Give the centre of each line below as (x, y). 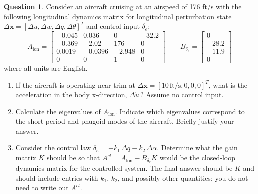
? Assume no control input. (182, 95)
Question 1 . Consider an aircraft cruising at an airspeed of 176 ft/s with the (123, 6)
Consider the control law (53, 147)
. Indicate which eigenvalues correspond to (180, 111)
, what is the (228, 85)
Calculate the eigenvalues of (58, 111)
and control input (113, 26)
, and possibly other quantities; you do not (183, 177)
